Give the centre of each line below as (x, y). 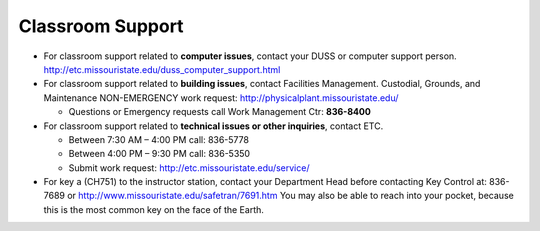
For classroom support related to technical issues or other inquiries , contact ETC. (213, 126)
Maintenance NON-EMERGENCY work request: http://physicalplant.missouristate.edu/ (221, 97)
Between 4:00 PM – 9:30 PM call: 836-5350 (159, 154)
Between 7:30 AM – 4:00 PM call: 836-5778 (159, 139)
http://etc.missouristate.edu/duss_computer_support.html (162, 69)
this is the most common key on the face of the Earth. (154, 209)
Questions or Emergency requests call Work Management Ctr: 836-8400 (220, 112)
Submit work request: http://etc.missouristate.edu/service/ (189, 167)
